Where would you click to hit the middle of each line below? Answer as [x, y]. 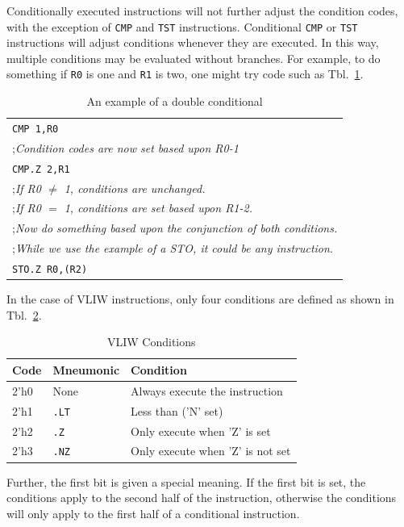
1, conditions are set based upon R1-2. [158, 208]
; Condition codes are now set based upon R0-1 [125, 147]
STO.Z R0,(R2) [50, 269]
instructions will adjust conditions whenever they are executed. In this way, [193, 42]
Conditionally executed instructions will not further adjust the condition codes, [202, 10]
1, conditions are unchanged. [135, 188]
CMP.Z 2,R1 [41, 169]
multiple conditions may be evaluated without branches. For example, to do [194, 58]
